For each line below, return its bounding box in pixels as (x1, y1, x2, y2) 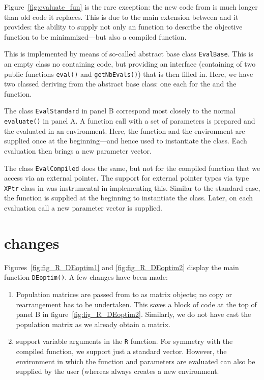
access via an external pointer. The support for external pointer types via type (4, 172, 249, 183)
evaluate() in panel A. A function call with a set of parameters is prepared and (4, 115, 255, 126)
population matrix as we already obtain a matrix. (16, 318, 170, 329)
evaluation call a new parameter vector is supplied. (4, 202, 162, 213)
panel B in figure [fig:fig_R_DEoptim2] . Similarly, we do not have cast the (16, 309, 251, 319)
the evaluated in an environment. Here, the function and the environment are (4, 125, 245, 136)
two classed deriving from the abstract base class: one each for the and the (4, 78, 237, 89)
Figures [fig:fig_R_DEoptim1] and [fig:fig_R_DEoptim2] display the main (4, 261, 239, 272)
